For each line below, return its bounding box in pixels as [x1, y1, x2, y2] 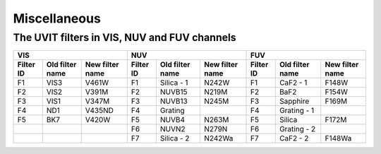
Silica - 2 [159, 134, 190, 143]
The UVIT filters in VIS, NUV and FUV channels [13, 31, 236, 44]
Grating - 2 [279, 124, 316, 134]
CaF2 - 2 [279, 134, 309, 143]
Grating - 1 [279, 106, 315, 116]
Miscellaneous [13, 11, 102, 26]
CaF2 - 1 [279, 78, 308, 88]
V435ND [85, 106, 114, 116]
